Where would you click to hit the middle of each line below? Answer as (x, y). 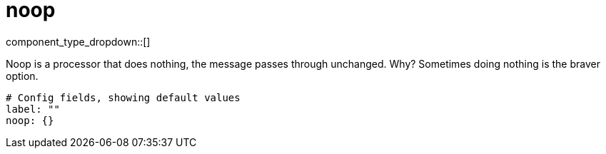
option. (22, 76)
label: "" (33, 109)
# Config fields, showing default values (123, 97)
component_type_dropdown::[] (78, 41)
